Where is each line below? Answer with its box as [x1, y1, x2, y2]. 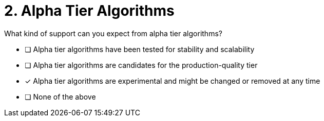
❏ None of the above [25, 92, 96, 101]
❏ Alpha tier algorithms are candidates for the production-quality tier [25, 60, 258, 69]
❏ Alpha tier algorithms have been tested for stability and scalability [25, 44, 255, 54]
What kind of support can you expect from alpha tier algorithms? [4, 29, 222, 38]
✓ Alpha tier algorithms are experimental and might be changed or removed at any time [25, 76, 320, 85]
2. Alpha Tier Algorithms [4, 2, 175, 19]
